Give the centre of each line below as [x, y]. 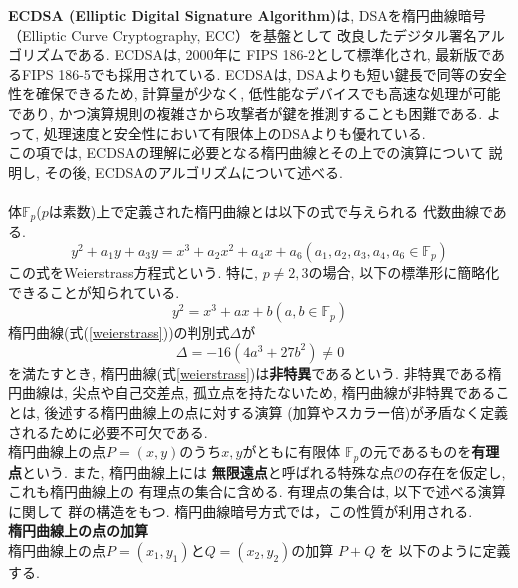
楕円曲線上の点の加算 [78, 530]
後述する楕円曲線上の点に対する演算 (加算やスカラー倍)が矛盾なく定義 [276, 411]
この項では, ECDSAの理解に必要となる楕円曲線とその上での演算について [246, 152]
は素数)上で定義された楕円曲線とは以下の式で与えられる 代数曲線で [270, 210]
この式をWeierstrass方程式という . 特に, [133, 271]
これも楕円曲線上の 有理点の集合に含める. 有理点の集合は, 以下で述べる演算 [257, 491]
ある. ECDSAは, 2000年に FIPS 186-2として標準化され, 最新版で [284, 54]
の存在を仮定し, [454, 471]
